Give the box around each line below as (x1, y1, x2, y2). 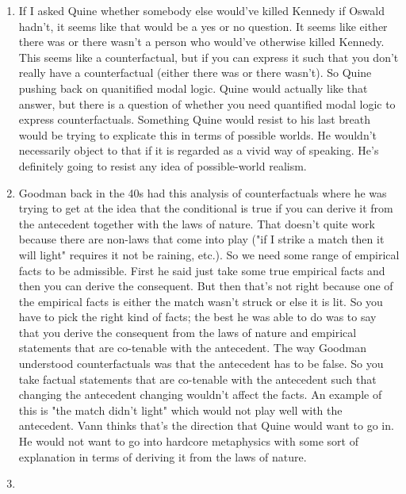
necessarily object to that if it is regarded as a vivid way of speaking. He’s (18, 142, 379, 159)
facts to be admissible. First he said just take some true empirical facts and (18, 262, 385, 278)
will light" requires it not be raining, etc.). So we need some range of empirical (18, 246, 400, 262)
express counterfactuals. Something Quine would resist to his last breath (18, 111, 371, 128)
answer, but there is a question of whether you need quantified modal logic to (18, 95, 396, 112)
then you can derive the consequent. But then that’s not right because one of (18, 278, 393, 294)
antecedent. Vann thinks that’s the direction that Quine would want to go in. (18, 417, 394, 434)
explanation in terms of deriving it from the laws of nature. (18, 448, 307, 465)
